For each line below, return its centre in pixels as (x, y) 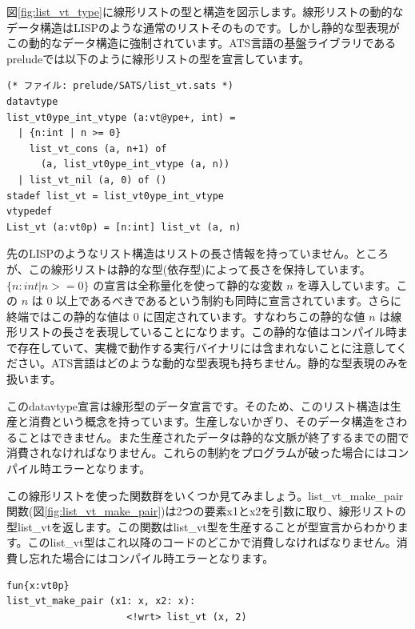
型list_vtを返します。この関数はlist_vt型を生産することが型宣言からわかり (202, 526)
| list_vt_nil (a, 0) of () (92, 180)
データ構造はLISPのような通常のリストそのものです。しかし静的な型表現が (203, 27)
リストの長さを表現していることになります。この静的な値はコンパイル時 (207, 332)
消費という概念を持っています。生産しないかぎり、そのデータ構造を (207, 421)
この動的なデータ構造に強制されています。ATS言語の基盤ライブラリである (202, 43)
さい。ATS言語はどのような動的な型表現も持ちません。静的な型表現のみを (213, 363)
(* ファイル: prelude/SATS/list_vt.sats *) (120, 86)
